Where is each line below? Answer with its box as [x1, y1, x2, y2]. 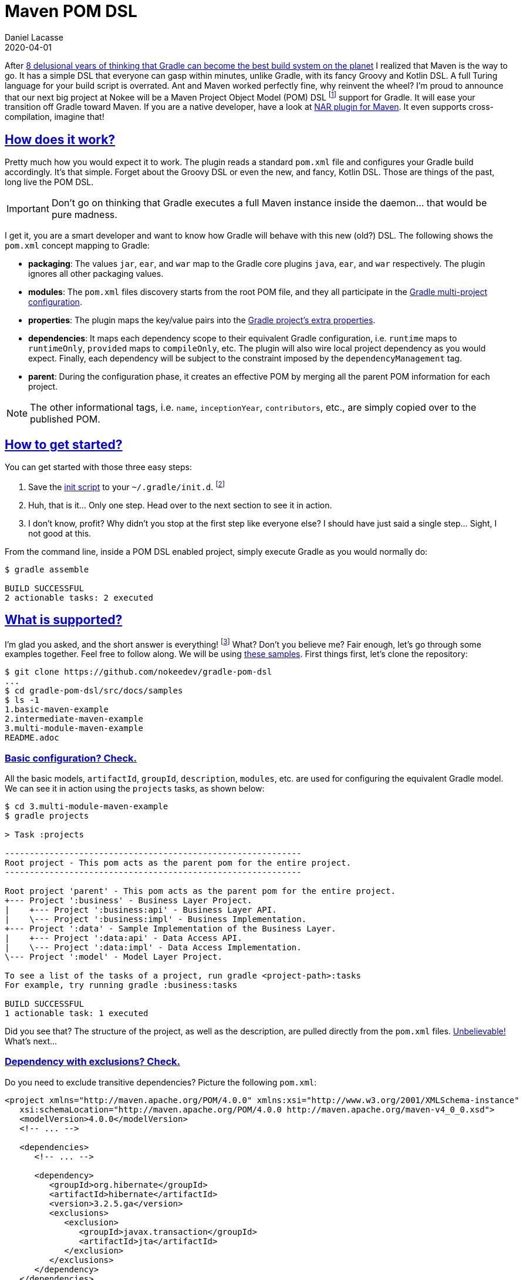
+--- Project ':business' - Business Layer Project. [5, 896, 252, 905]
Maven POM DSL [5, 1, 137, 21]
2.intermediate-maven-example [5, 714, 144, 724]
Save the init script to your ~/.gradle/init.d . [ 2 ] [28, 480, 225, 492]
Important [6, 203, 49, 215]
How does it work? [5, 132, 116, 147]
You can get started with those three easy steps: [5, 462, 192, 473]
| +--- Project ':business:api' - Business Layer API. [5, 905, 277, 914]
